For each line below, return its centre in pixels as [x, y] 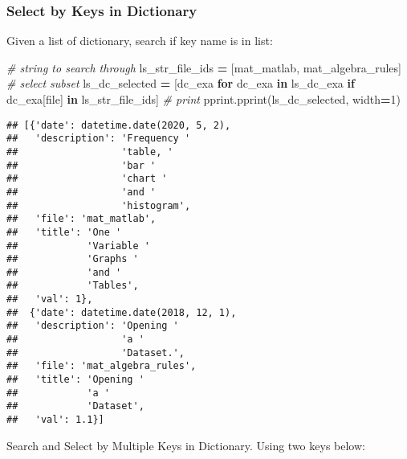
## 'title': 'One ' [64, 232]
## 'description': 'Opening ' [93, 326]
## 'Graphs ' [73, 259]
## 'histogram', [99, 205]
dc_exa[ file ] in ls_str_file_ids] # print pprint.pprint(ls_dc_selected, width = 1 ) [203, 99]
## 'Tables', [73, 286]
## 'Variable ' [78, 246]
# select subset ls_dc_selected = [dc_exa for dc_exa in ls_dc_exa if [181, 83]
